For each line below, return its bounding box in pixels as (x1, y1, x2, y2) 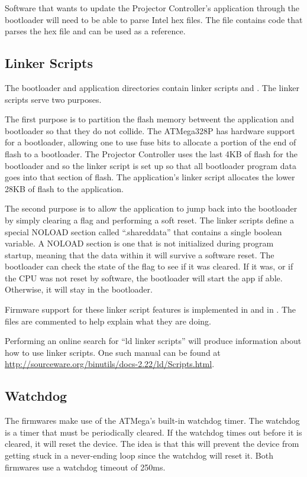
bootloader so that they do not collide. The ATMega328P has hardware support (5, 124, 295, 137)
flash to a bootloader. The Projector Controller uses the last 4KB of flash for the (5, 147, 298, 160)
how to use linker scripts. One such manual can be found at (5, 346, 221, 358)
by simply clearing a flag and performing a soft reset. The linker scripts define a (5, 213, 295, 226)
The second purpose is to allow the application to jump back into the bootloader (5, 202, 298, 215)
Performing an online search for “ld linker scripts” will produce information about (5, 335, 302, 347)
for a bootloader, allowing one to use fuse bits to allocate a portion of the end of (5, 136, 296, 148)
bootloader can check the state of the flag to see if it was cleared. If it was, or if (5, 260, 293, 272)
